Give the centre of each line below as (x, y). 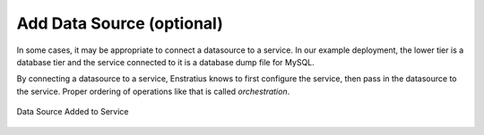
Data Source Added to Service (73, 112)
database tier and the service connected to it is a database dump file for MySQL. (166, 62)
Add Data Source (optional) (120, 23)
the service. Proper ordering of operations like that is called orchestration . (153, 91)
